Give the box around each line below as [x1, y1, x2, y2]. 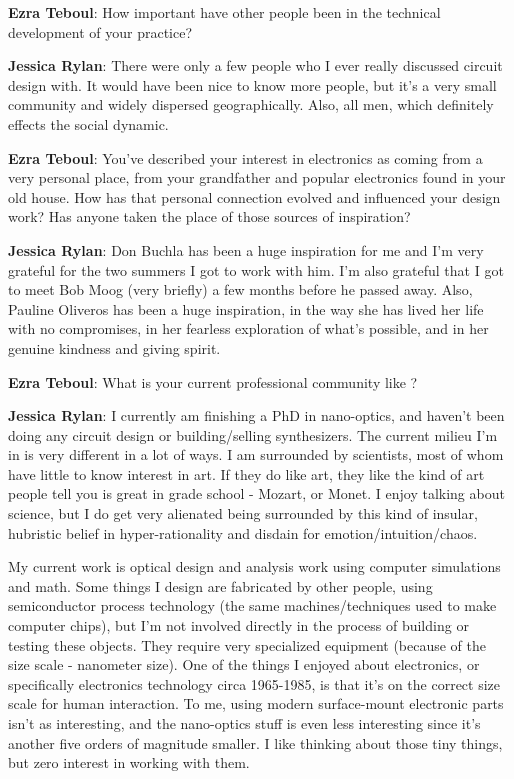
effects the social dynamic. [8, 113, 169, 134]
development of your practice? [8, 21, 193, 42]
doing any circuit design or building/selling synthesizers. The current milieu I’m [8, 424, 498, 445]
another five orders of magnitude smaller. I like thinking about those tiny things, [8, 732, 503, 753]
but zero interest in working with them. [8, 752, 250, 773]
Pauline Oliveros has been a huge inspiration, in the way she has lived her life [8, 298, 484, 319]
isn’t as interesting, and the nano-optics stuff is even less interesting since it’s [8, 713, 481, 733]
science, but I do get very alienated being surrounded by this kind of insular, [8, 503, 478, 524]
